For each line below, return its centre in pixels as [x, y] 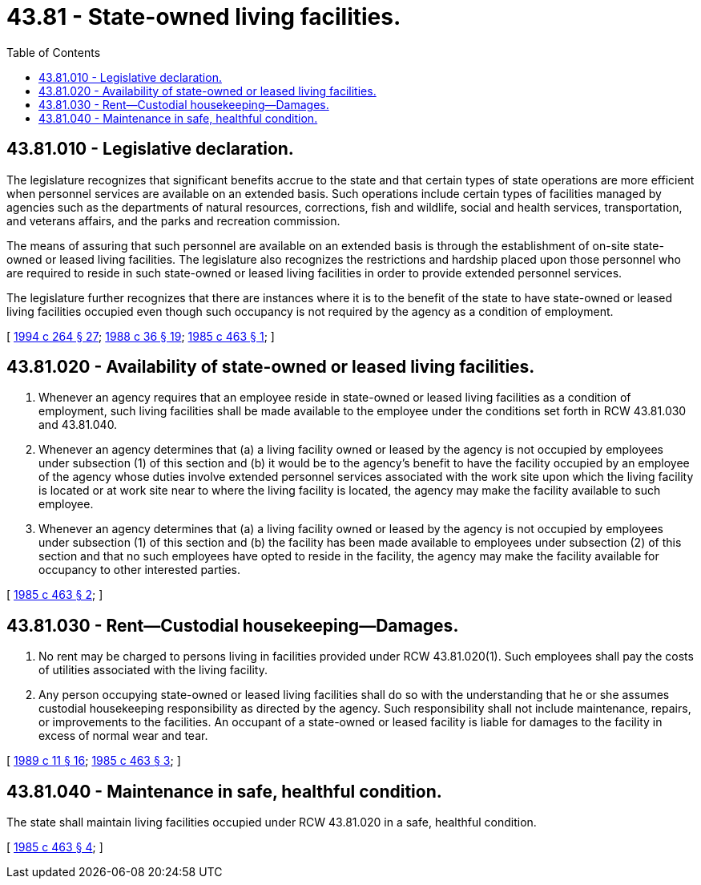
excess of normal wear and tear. [123, 736]
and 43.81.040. [78, 425]
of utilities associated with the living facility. [153, 670]
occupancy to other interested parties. [140, 570]
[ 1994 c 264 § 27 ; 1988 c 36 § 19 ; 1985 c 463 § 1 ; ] [141, 336]
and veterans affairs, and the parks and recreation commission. [173, 220]
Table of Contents [54, 52]
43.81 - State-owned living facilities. [204, 17]
